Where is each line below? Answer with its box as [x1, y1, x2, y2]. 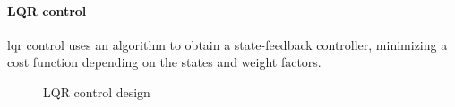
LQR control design [43, 82, 150, 101]
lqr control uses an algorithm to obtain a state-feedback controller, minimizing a [7, 35, 448, 53]
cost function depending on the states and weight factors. [7, 53, 322, 71]
